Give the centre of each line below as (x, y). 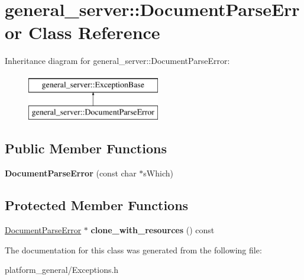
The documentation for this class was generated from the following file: (133, 250)
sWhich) (158, 173)
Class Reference (94, 32)
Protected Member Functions (97, 205)
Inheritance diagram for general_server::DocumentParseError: (117, 61)
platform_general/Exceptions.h (62, 270)
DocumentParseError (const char (71, 173)
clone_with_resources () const (153, 230)
